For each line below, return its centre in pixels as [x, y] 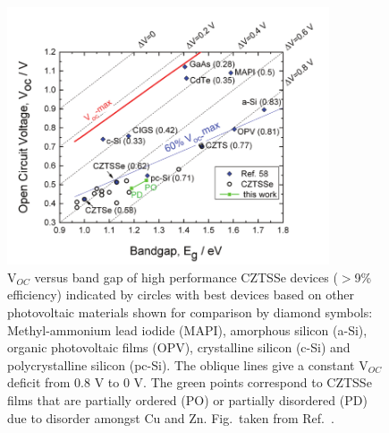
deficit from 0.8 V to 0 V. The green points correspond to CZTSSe [190, 382]
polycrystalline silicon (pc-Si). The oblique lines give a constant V [188, 364]
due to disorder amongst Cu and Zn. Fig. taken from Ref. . [171, 417]
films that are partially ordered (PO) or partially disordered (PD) [187, 400]
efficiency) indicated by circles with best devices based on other [181, 294]
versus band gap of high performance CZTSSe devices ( [186, 277]
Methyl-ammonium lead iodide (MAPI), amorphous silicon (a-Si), [187, 329]
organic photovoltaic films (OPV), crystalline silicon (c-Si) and [179, 347]
